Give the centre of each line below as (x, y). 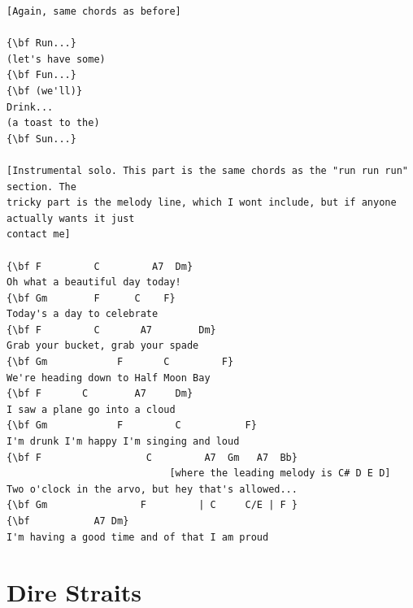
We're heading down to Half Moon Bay (109, 378)
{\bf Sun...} (41, 139)
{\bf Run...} (41, 43)
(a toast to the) (53, 123)
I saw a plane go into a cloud (91, 409)
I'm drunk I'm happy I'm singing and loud (123, 442)
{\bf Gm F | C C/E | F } (152, 505)
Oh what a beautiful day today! (94, 282)
